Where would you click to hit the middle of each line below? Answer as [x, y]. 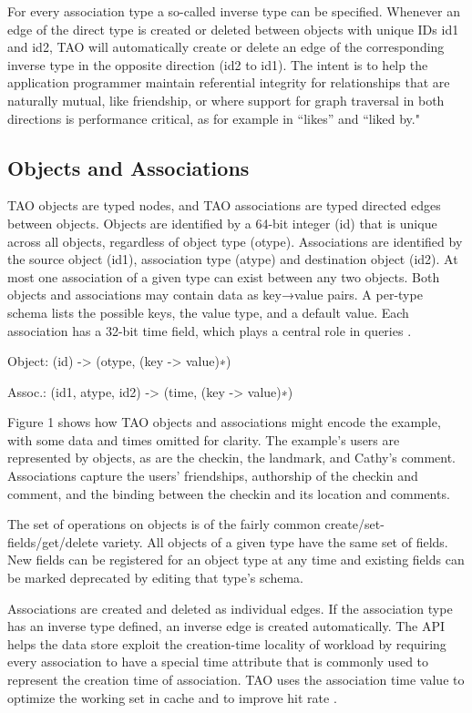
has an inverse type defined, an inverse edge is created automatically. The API [226, 626]
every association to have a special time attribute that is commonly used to [218, 662]
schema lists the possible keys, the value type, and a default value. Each [208, 312]
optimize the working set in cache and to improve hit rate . [172, 697]
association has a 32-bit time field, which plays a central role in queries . [210, 330]
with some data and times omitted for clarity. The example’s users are [204, 439]
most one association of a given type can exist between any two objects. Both [224, 276]
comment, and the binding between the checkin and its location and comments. [229, 493]
